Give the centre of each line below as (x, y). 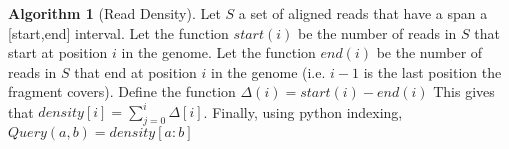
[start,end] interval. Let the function (118, 32)
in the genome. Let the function (218, 52)
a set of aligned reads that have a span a (363, 13)
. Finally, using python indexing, (303, 111)
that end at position (135, 71)
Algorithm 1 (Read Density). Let (114, 13)
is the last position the (432, 71)
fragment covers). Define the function (122, 91)
